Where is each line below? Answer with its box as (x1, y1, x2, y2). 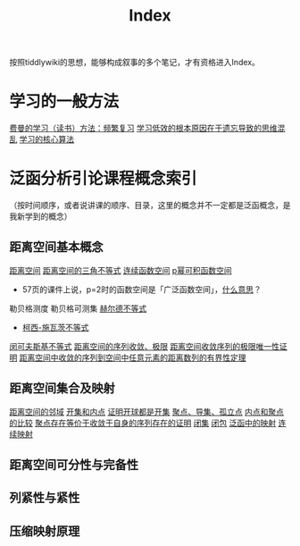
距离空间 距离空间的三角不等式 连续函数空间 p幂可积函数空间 (9, 265, 232, 275)
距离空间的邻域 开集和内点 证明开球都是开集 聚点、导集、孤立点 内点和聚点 (9, 406, 284, 416)
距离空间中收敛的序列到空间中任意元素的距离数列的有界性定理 (19, 352, 246, 363)
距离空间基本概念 (9, 239, 104, 255)
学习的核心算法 (19, 134, 74, 145)
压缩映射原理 (9, 524, 80, 539)
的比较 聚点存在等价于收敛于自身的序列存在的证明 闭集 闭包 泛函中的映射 (9, 417, 277, 428)
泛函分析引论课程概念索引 (9, 169, 198, 189)
